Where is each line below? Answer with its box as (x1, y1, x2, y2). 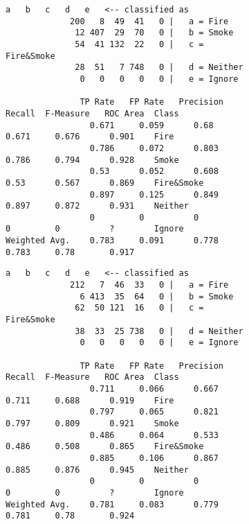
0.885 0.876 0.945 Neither (6, 464, 189, 475)
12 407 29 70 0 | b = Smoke (75, 28, 234, 38)
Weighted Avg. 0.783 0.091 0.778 (6, 236, 219, 246)
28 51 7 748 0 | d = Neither (75, 62, 243, 73)
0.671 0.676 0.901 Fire (6, 132, 174, 142)
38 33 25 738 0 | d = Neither (75, 326, 243, 336)
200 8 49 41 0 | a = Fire (70, 16, 229, 26)
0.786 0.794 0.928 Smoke (6, 155, 179, 165)
